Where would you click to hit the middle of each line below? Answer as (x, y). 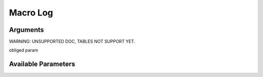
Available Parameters (42, 64)
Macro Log (31, 13)
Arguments (27, 30)
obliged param (24, 50)
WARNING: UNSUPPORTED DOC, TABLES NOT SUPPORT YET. (72, 42)
